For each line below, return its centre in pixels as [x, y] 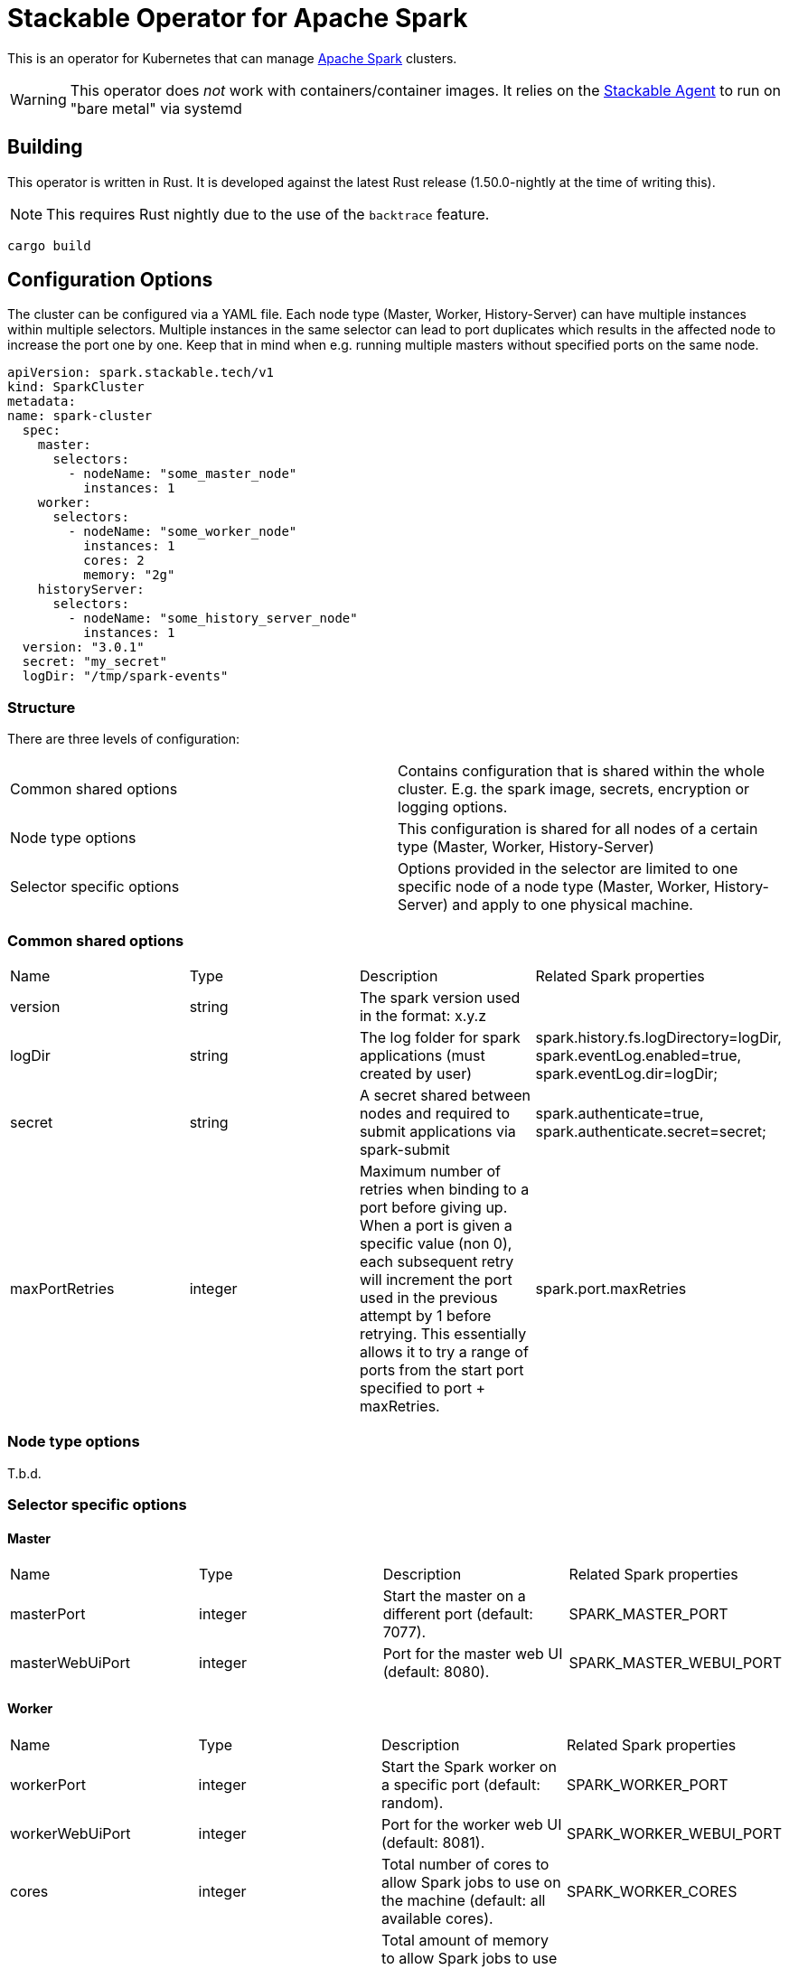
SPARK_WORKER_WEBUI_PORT [674, 1833]
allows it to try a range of [444, 1351]
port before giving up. [433, 1207]
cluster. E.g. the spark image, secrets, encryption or [574, 789]
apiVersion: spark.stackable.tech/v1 [141, 373]
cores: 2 [114, 561]
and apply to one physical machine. [573, 905]
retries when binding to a [444, 1189]
